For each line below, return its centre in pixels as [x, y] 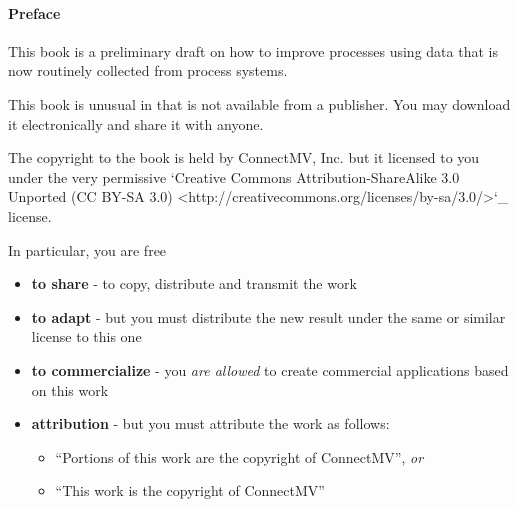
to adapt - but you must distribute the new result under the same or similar [268, 316]
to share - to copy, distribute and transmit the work [194, 283]
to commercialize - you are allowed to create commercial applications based [270, 369]
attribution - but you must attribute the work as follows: [210, 423]
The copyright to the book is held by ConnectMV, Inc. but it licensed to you [244, 157]
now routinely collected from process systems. [148, 70]
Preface [34, 12]
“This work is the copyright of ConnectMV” [190, 490]
